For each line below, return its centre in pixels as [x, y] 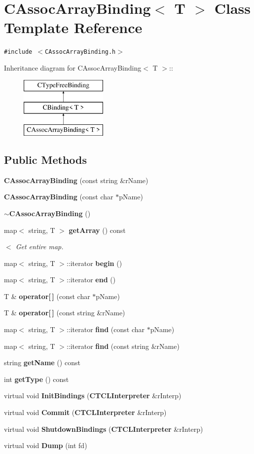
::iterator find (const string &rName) [123, 346]
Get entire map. [39, 246]
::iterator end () [91, 280]
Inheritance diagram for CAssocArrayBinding [73, 67]
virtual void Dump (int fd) [46, 445]
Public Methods [46, 159]
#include [18, 52]
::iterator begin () [94, 263]
